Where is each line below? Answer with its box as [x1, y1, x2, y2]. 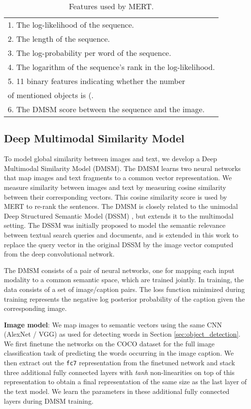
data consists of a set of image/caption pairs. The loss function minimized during [4, 284, 245, 294]
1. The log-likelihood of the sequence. [8, 19, 134, 30]
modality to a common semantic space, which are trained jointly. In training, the [4, 274, 244, 285]
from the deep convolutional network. [4, 249, 115, 259]
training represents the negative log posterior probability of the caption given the [4, 293, 245, 304]
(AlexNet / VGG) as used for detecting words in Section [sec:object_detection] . [4, 329, 241, 339]
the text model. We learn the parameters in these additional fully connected [4, 386, 230, 396]
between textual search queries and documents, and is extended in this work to [4, 229, 238, 239]
